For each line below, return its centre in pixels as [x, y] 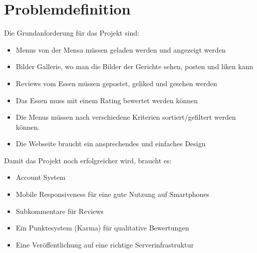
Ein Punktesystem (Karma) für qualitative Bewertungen [102, 228]
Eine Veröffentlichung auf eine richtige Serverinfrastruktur [105, 244]
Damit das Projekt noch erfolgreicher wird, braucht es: [88, 160]
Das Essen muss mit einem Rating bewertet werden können [107, 100]
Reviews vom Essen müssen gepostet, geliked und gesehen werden [116, 83]
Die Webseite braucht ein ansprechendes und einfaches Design [111, 144]
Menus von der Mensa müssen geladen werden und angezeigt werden [121, 49]
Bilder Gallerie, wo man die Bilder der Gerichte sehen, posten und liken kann [135, 66]
